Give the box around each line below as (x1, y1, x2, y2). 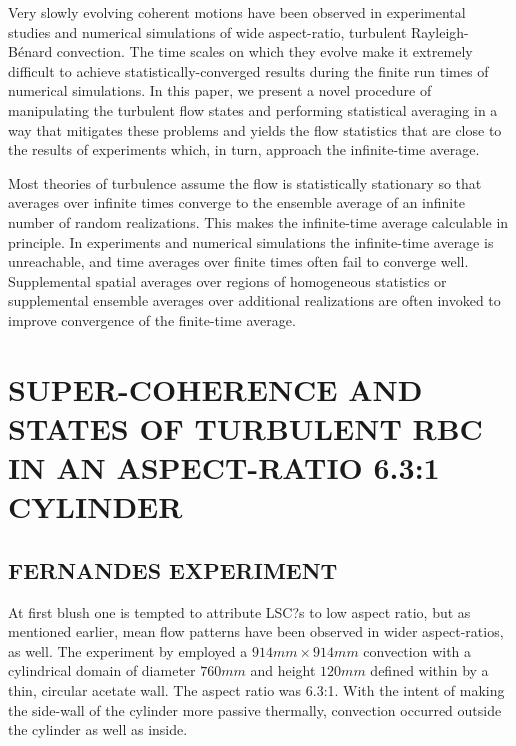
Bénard (8, 41, 53, 62)
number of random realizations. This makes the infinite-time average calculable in (8, 211, 509, 232)
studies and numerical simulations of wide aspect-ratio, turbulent (8, 21, 407, 42)
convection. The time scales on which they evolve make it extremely (56, 41, 473, 62)
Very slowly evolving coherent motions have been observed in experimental (8, 2, 466, 22)
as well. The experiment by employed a (8, 640, 248, 661)
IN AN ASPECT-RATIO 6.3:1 (8, 447, 440, 488)
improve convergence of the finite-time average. (8, 309, 296, 330)
